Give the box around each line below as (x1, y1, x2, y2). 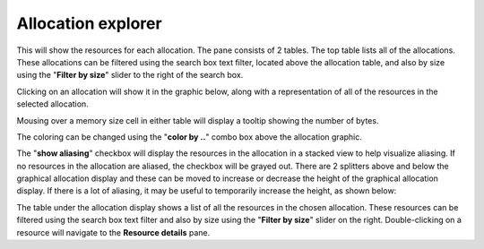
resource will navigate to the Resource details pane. (16, 227, 211, 237)
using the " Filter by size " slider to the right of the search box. (16, 70, 244, 81)
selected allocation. (16, 99, 89, 109)
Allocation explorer (16, 13, 162, 33)
